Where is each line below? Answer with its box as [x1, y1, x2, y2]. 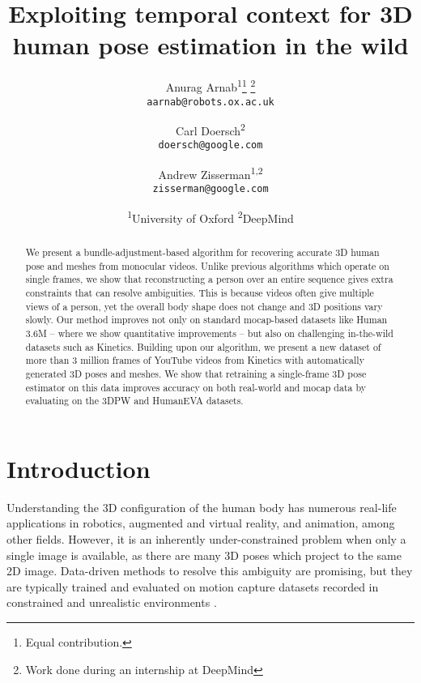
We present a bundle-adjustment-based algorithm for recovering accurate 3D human [25, 245, 380, 259]
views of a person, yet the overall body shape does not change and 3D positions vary [25, 299, 383, 313]
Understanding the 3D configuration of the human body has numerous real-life [6, 498, 397, 515]
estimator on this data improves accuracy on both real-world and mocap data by [25, 380, 366, 394]
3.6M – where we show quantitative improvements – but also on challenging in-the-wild [25, 327, 393, 340]
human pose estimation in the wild [12, 28, 409, 62]
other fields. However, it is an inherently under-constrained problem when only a [6, 531, 406, 548]
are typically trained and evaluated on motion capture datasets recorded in [6, 578, 379, 595]
